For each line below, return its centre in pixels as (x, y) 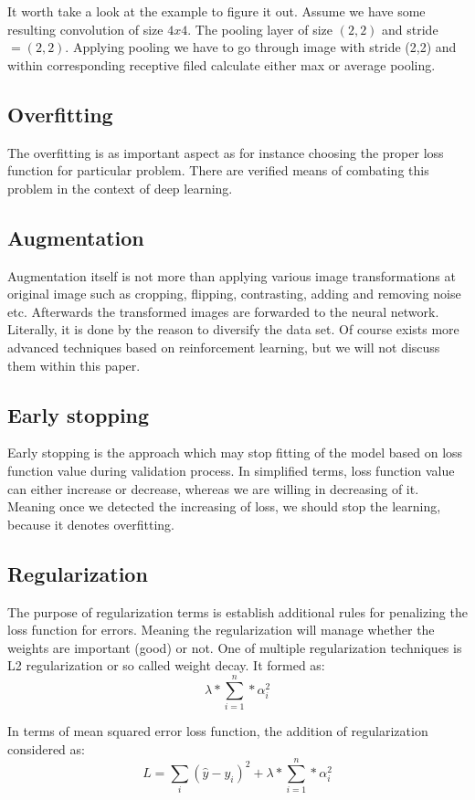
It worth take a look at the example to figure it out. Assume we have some (216, 11)
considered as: (46, 748)
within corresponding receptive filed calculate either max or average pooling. (222, 64)
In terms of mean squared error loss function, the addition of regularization (218, 731)
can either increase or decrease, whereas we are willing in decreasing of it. (213, 488)
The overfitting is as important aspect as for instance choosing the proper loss (226, 152)
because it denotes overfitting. (91, 524)
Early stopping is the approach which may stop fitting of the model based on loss (235, 453)
